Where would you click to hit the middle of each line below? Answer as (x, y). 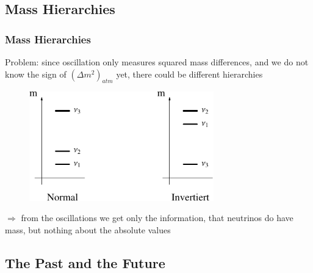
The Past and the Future (85, 262)
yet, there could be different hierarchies (189, 74)
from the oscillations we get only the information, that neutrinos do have (157, 218)
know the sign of (36, 74)
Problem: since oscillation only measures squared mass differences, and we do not (157, 62)
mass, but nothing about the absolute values (88, 229)
